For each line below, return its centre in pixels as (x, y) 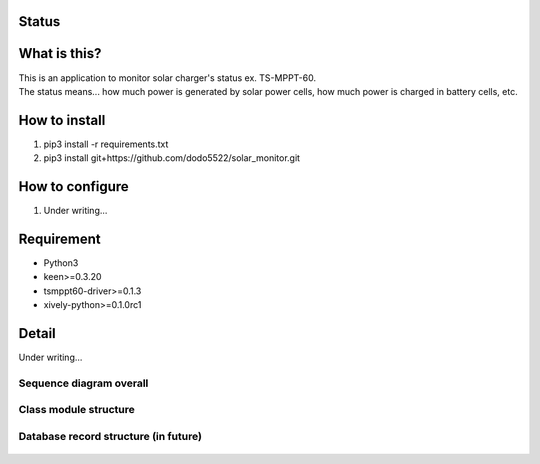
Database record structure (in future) (110, 436)
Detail (37, 333)
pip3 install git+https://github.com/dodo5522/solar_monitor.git (171, 158)
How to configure (73, 186)
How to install (62, 120)
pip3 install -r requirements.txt (106, 144)
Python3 (61, 263)
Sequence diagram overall (83, 383)
